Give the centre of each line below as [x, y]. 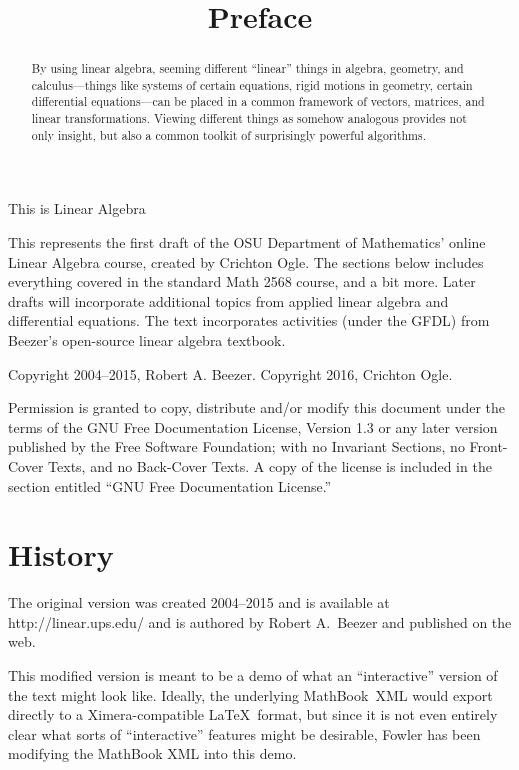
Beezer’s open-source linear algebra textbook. [147, 340]
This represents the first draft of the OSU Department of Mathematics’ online [247, 242]
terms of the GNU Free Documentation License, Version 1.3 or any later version [253, 426]
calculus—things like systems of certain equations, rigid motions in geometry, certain [252, 84]
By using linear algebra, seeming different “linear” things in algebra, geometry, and [247, 68]
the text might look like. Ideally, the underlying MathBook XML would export [250, 694]
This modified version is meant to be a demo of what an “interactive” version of [253, 675]
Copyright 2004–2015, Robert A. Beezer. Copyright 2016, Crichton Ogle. [230, 373]
